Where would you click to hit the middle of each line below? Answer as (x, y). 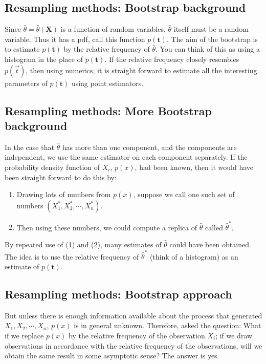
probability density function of (52, 167)
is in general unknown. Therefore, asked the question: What (168, 325)
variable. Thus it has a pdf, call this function (75, 39)
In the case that (29, 147)
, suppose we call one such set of (184, 194)
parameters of (26, 83)
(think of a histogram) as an (194, 256)
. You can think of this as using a (207, 49)
